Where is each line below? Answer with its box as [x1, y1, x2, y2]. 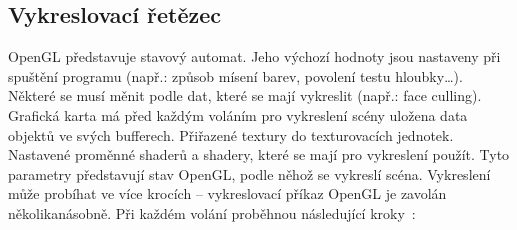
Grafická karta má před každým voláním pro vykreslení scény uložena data [8, 104, 468, 125]
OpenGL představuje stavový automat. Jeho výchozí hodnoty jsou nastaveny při [8, 46, 501, 67]
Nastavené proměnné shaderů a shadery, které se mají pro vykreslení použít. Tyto [8, 144, 510, 165]
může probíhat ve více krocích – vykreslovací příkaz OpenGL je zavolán [8, 183, 447, 204]
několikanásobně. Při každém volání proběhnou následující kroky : [8, 202, 416, 223]
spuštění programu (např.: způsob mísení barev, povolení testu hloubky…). [8, 65, 463, 86]
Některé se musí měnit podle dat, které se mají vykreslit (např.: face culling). [8, 85, 482, 106]
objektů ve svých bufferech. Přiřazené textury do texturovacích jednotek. [8, 124, 454, 145]
